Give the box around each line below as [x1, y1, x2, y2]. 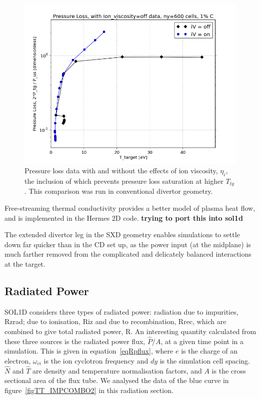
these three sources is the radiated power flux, [4, 336, 145, 346]
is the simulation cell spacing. [159, 355, 250, 366]
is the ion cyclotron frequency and [43, 355, 148, 366]
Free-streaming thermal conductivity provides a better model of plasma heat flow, [4, 203, 255, 213]
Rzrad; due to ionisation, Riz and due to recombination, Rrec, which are [4, 316, 226, 327]
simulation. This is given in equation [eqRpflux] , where [4, 346, 173, 356]
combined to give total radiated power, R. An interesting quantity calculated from [4, 326, 256, 336]
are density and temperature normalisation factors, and [32, 365, 202, 376]
